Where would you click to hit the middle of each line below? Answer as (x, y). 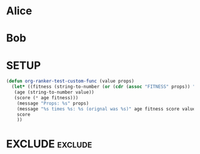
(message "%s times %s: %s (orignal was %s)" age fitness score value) (107, 109)
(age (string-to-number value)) (54, 92)
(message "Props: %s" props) (53, 103)
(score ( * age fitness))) (46, 98)
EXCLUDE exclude (49, 144)
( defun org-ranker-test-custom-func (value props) (70, 81)
